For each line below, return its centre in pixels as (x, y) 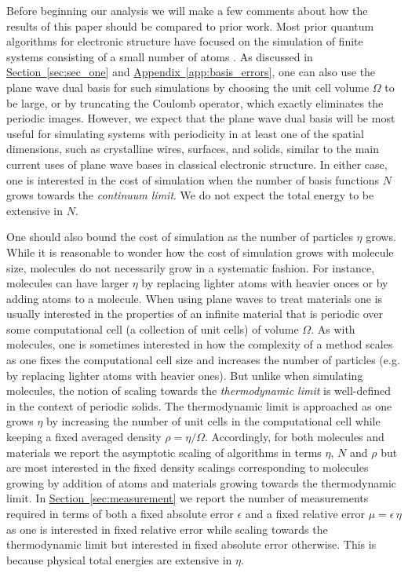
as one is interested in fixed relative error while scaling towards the (167, 529)
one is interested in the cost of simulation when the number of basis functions (193, 179)
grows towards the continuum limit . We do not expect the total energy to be (190, 195)
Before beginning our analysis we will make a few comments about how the (187, 10)
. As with (333, 328)
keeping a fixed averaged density (84, 437)
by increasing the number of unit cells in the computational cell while (213, 421)
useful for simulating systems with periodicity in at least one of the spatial (186, 133)
